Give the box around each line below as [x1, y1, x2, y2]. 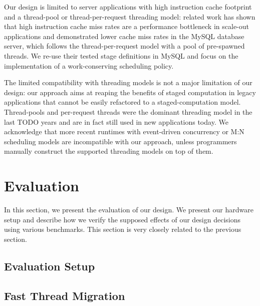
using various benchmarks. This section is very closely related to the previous [4, 224, 241, 234]
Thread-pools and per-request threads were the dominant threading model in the [4, 106, 252, 117]
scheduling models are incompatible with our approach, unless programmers [4, 136, 237, 146]
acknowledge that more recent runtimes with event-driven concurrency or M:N [4, 126, 244, 137]
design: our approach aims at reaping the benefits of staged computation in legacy [4, 87, 256, 97]
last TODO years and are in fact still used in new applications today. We [4, 116, 228, 127]
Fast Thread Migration [4, 287, 125, 303]
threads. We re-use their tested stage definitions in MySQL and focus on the [4, 50, 238, 61]
